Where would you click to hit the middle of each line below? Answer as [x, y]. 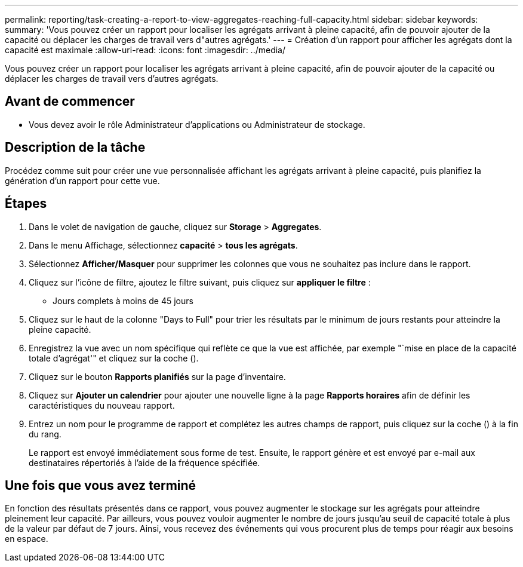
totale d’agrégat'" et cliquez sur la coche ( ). [114, 358]
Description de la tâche [75, 148]
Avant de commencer [70, 102]
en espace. [27, 539]
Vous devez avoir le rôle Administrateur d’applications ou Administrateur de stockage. [197, 124]
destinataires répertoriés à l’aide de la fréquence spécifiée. [144, 462]
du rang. [45, 434]
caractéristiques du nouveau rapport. [102, 405]
